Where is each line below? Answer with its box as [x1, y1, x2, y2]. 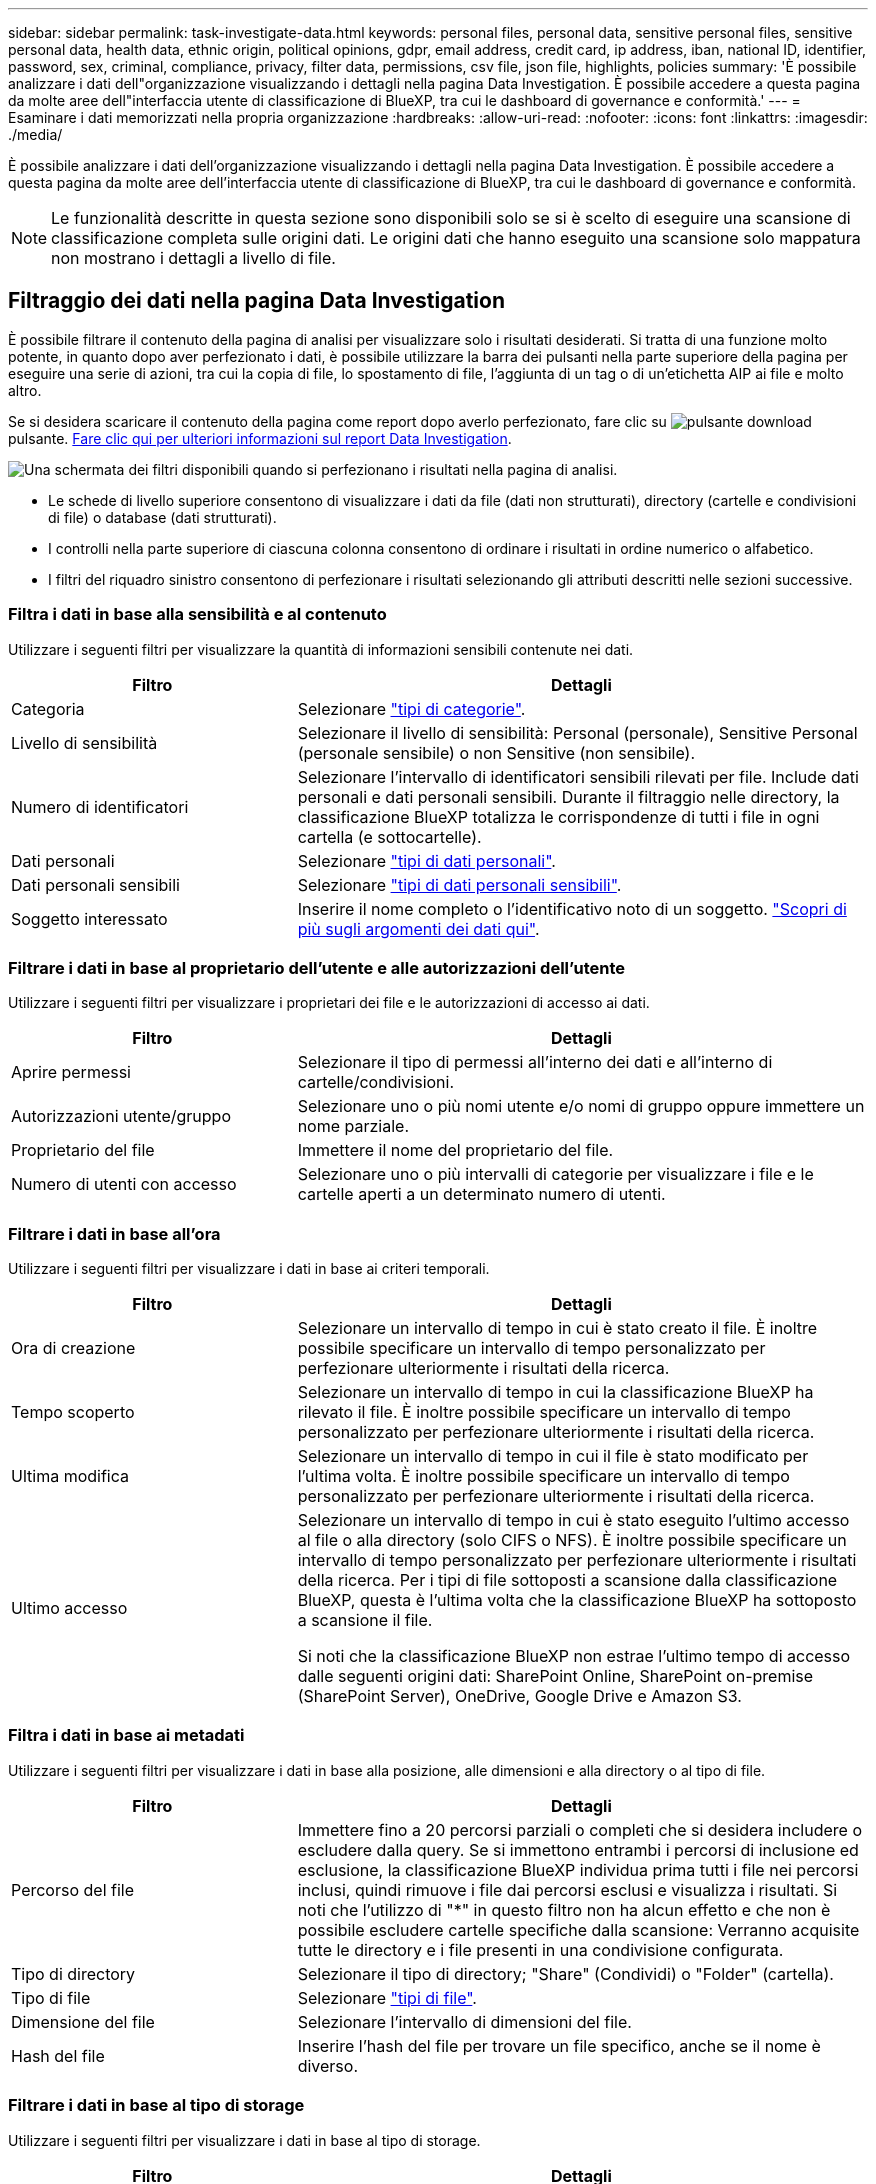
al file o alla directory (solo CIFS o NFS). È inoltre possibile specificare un [297, 1530, 847, 1551]
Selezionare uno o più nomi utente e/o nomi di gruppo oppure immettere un [297, 1096, 865, 1117]
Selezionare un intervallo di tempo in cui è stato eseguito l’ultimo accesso [297, 1510, 850, 1531]
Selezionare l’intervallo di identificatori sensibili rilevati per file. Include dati [297, 766, 859, 787]
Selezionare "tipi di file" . [297, 1987, 477, 2008]
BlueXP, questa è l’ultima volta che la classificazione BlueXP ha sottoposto [297, 1590, 857, 1611]
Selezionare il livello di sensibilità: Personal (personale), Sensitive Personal [297, 722, 858, 743]
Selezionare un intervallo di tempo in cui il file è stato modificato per [297, 1446, 809, 1467]
